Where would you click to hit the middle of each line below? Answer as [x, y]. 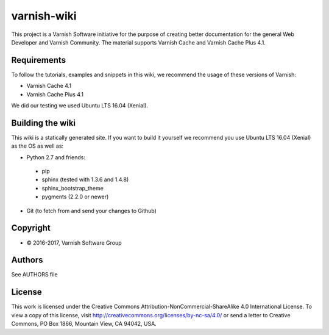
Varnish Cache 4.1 [49, 86]
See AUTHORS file [34, 275]
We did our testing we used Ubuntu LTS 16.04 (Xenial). [80, 106]
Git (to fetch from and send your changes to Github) [91, 211]
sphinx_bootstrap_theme [73, 188]
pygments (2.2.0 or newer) [75, 197]
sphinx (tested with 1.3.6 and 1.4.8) [85, 179]
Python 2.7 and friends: [56, 157]
